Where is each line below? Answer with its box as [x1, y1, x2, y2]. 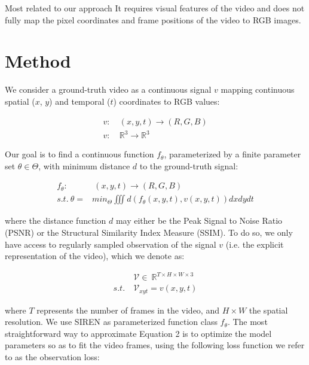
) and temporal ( [49, 95, 111, 107]
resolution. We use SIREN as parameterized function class [5, 315, 218, 328]
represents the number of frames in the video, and [36, 303, 219, 316]
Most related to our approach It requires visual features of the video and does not [5, 2, 305, 14]
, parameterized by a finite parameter [164, 148, 301, 160]
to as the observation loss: [5, 351, 100, 363]
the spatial [249, 303, 288, 316]
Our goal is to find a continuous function [5, 148, 154, 160]
